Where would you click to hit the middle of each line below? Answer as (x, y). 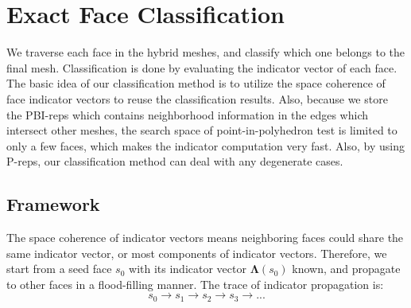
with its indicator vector (188, 269)
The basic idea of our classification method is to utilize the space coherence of (196, 83)
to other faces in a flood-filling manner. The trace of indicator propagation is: (195, 284)
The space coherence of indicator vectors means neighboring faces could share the (205, 238)
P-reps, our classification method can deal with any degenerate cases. (175, 161)
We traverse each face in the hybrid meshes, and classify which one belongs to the (206, 52)
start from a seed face (59, 269)
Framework (53, 204)
